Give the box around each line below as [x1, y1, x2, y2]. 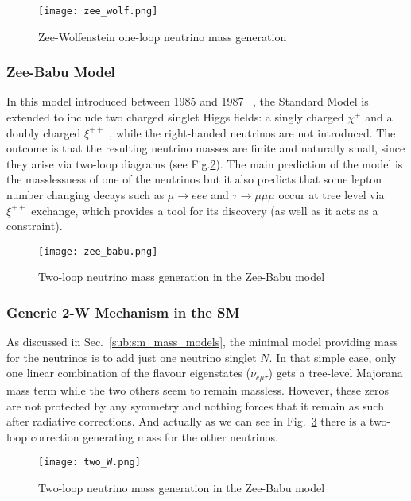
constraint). [6, 218, 63, 234]
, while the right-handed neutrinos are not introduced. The [109, 124, 396, 141]
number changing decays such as [6, 187, 165, 203]
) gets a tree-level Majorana [268, 364, 403, 381]
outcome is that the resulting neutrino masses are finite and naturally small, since [6, 140, 405, 156]
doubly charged [6, 124, 81, 141]
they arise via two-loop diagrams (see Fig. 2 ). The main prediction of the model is [6, 155, 403, 171]
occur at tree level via [278, 187, 385, 203]
